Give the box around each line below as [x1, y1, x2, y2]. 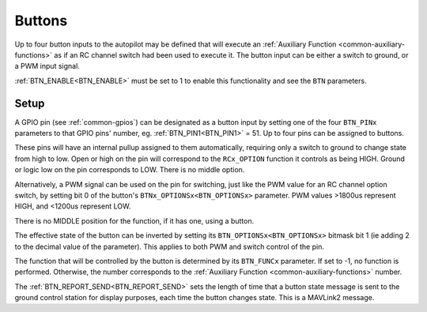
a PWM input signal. [14, 62, 81, 71]
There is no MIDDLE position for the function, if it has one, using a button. [14, 216, 255, 225]
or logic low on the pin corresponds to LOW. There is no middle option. [14, 165, 245, 175]
